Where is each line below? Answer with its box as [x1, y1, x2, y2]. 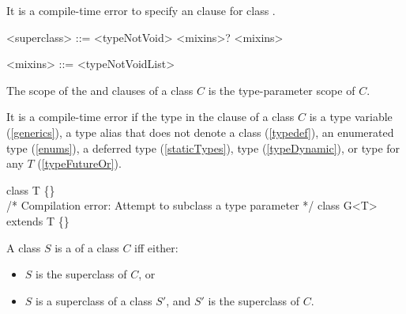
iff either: [134, 239, 179, 255]
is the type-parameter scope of [208, 81, 355, 98]
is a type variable [309, 108, 393, 125]
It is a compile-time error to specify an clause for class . [6, 2, 276, 18]
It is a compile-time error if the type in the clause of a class [6, 108, 295, 125]
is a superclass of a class [36, 292, 152, 308]
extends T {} [6, 212, 70, 229]
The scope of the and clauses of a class [6, 81, 194, 98]
